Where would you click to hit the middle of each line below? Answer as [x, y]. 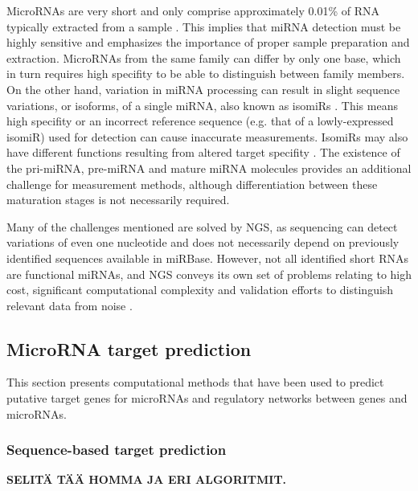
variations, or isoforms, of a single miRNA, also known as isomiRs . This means [202, 105]
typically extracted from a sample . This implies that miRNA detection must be [204, 26]
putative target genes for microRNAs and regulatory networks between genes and [207, 398]
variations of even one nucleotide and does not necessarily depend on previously [203, 242]
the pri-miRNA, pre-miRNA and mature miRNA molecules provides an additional [209, 168]
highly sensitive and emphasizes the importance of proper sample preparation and [208, 42]
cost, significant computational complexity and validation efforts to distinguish [200, 290]
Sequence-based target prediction [117, 450]
